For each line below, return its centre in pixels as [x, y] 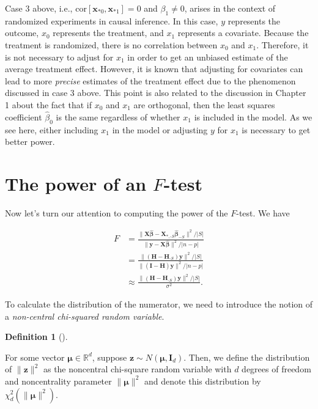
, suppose [109, 357]
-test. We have [263, 212]
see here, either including [52, 129]
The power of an [76, 183]
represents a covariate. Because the [243, 33]
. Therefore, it [283, 44]
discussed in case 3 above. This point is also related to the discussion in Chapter [156, 93]
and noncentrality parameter [58, 381]
